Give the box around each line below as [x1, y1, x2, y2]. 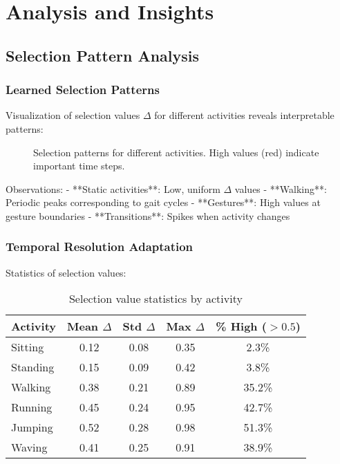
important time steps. [33, 158, 125, 173]
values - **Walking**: [234, 181, 327, 196]
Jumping [11, 419, 53, 436]
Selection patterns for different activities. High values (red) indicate [33, 145, 319, 159]
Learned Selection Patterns [6, 81, 160, 98]
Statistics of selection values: [6, 265, 126, 279]
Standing [11, 359, 55, 375]
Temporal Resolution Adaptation [6, 238, 193, 255]
